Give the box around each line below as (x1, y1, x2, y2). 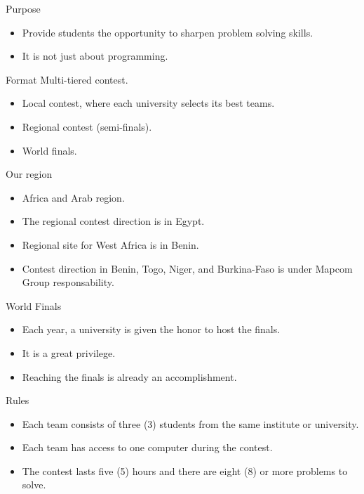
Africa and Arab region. (22, 190, 125, 204)
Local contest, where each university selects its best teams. (22, 96, 275, 110)
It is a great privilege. (22, 345, 116, 360)
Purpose (6, 1, 41, 15)
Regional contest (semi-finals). (22, 119, 152, 134)
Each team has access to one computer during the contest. (22, 440, 273, 455)
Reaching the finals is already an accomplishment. (22, 369, 237, 384)
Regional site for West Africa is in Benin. (22, 237, 199, 252)
